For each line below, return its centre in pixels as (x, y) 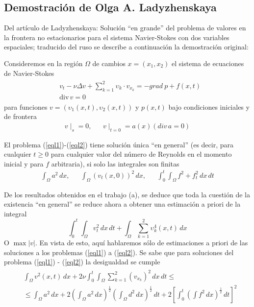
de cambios (109, 63)
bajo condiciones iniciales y (209, 106)
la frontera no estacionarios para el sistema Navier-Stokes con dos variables (117, 37)
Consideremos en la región (43, 63)
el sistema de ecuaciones (208, 63)
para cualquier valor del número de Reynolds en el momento (141, 154)
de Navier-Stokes (29, 73)
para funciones (26, 106)
